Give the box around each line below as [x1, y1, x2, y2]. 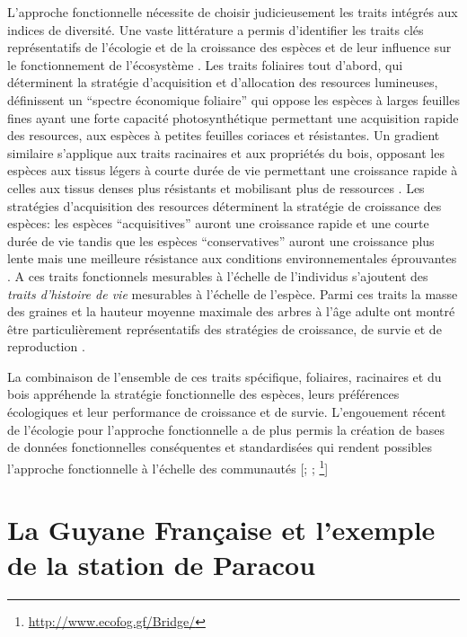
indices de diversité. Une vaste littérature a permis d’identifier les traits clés [7, 20, 424, 39]
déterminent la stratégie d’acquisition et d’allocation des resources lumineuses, [7, 73, 438, 92]
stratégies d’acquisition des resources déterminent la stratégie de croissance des [7, 196, 442, 215]
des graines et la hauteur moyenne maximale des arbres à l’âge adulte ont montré [7, 302, 455, 321]
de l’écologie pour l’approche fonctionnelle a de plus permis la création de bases [7, 420, 445, 438]
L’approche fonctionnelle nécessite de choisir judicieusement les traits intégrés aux [7, 3, 458, 21]
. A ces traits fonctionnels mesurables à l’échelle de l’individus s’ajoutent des [7, 266, 428, 285]
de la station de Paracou [7, 546, 316, 583]
